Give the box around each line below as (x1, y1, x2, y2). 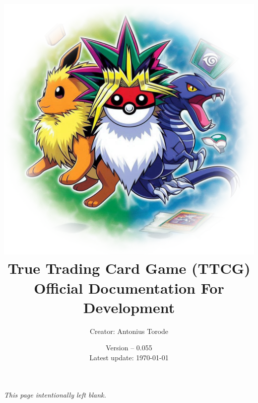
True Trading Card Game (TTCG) (7, 258, 251, 278)
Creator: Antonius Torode (89, 325, 169, 336)
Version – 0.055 (106, 342, 152, 353)
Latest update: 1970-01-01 (89, 352, 169, 362)
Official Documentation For (34, 277, 224, 298)
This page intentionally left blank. (4, 390, 106, 400)
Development (83, 297, 175, 317)
